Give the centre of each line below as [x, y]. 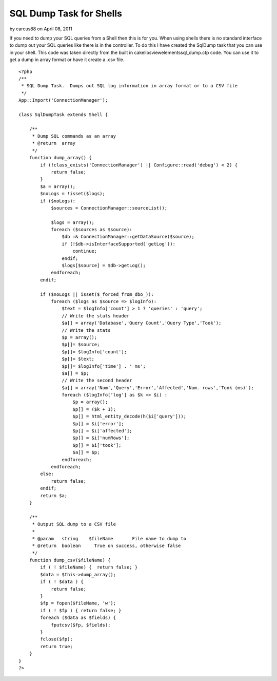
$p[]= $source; [81, 345]
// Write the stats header [96, 316]
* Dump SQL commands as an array [74, 136]
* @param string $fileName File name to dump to [109, 538]
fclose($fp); [56, 639]
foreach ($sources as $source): [92, 230]
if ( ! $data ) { [62, 582]
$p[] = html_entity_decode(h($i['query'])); [130, 417]
